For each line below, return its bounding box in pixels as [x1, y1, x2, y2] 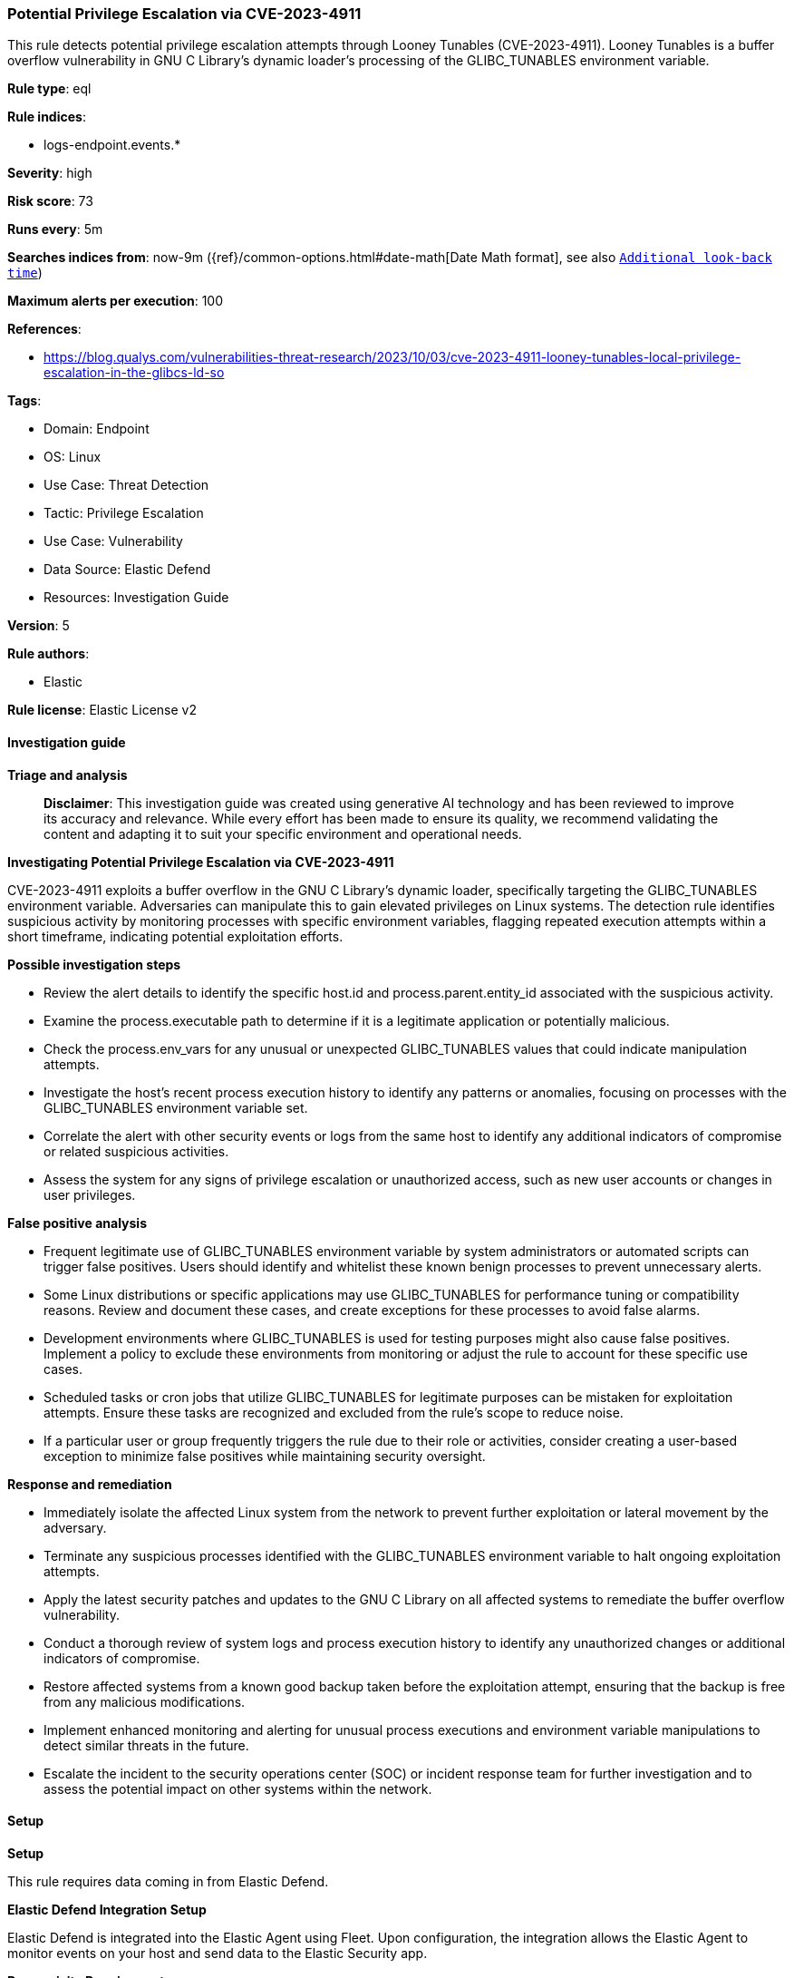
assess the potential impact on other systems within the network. [44, 1780, 432, 1797]
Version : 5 [7, 618, 70, 634]
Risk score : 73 [7, 193, 93, 209]
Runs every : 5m [7, 221, 103, 238]
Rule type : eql [7, 81, 92, 97]
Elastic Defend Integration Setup [7, 1901, 207, 1917]
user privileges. [44, 1186, 136, 1203]
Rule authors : [7, 646, 90, 662]
